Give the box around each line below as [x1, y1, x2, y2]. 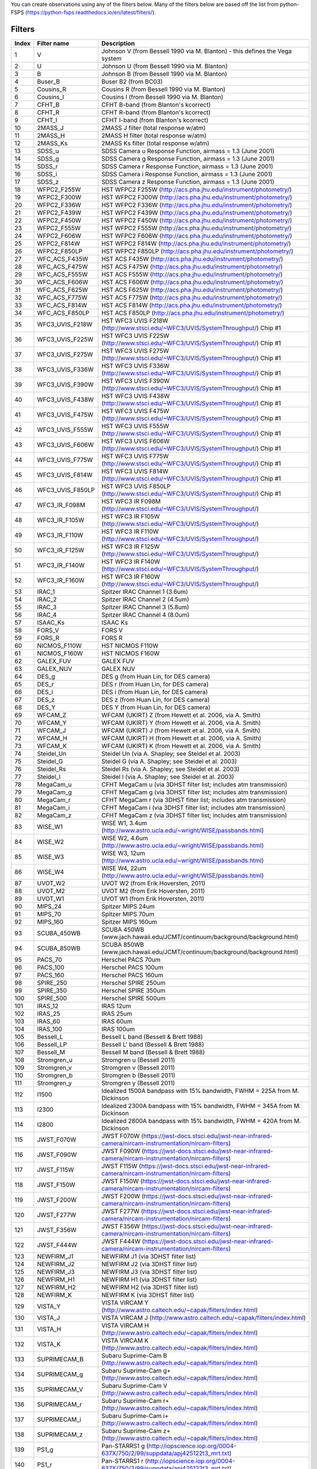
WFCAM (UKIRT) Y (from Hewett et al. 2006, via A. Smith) [101, 719, 261, 727]
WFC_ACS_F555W [37, 270, 88, 279]
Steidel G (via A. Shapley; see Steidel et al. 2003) [101, 757, 237, 766]
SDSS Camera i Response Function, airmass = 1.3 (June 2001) [101, 170, 273, 179]
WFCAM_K [37, 742, 67, 750]
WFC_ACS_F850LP [37, 309, 90, 317]
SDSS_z [37, 178, 59, 186]
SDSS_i [37, 170, 58, 179]
